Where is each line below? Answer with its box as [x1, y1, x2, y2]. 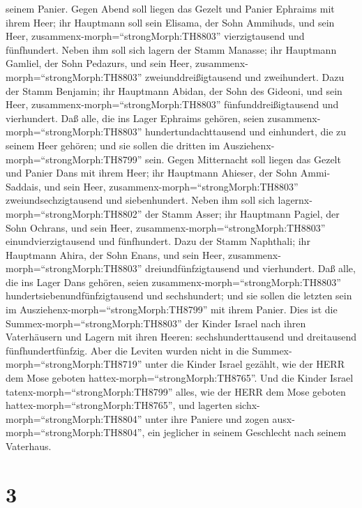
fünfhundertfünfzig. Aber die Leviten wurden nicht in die [6, 343, 249, 357]
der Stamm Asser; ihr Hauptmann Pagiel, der [145, 206, 340, 221]
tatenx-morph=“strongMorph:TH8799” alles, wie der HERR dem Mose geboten [6, 384, 346, 398]
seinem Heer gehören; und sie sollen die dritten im [6, 137, 220, 152]
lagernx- [278, 193, 312, 207]
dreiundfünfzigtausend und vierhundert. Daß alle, [145, 261, 356, 276]
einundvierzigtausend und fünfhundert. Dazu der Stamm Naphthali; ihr [6, 234, 310, 248]
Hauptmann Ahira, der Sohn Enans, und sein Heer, [6, 247, 225, 262]
